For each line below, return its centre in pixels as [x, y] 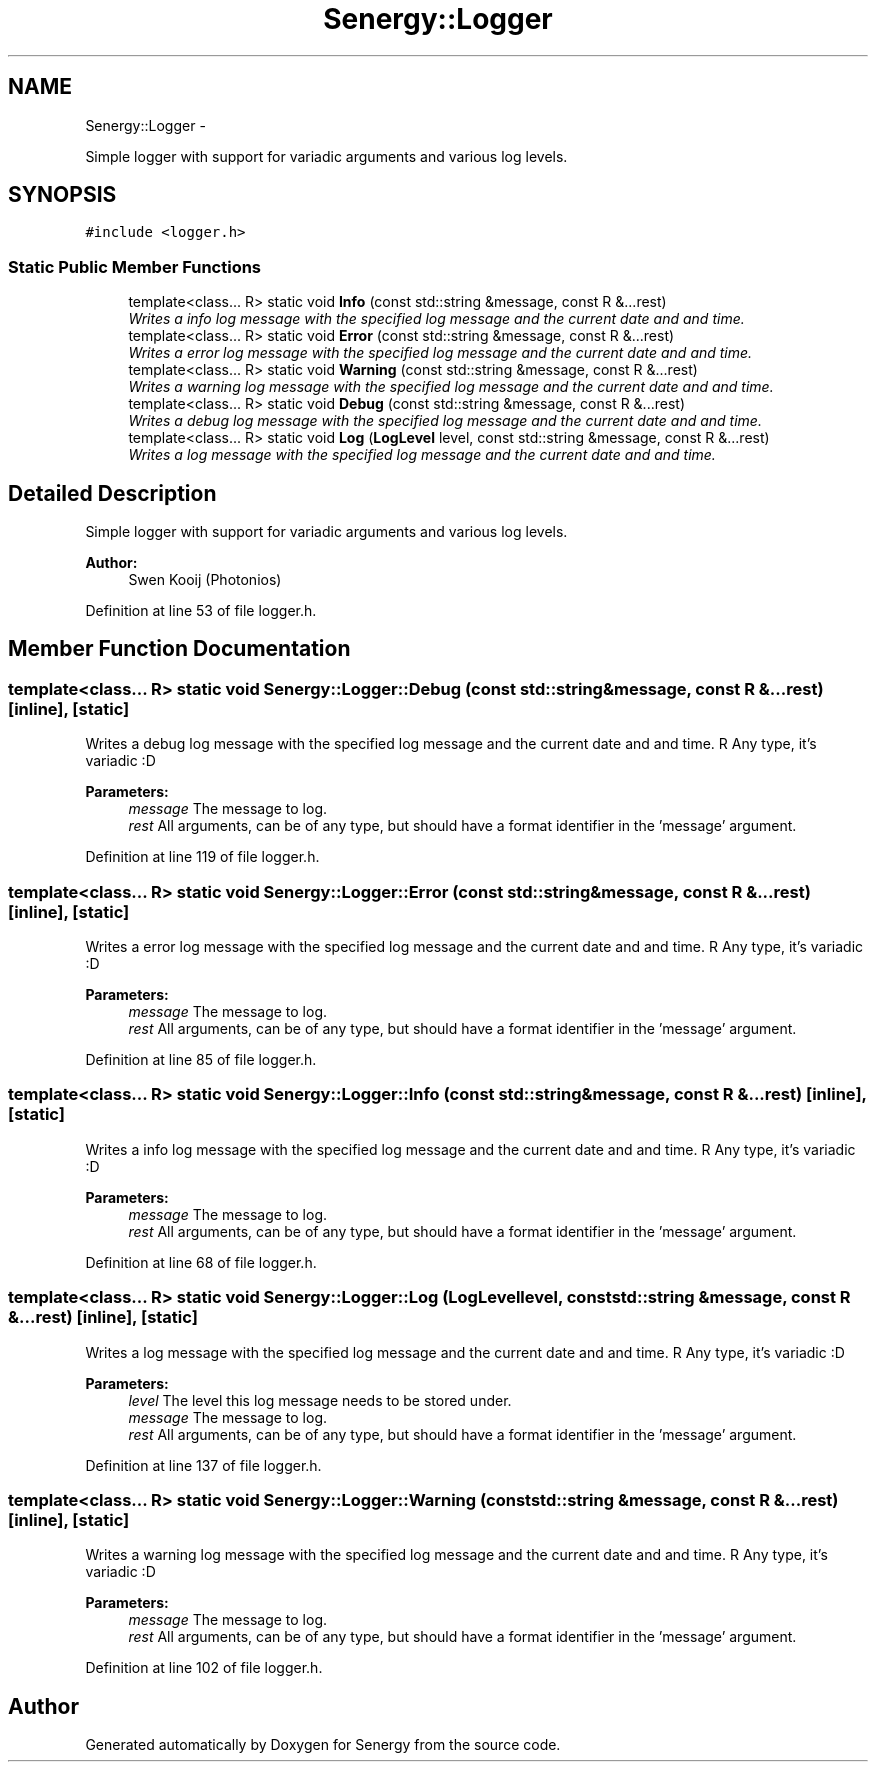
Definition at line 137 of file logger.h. [203, 1465]
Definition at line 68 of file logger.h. [201, 1262]
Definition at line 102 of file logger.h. [204, 1668]
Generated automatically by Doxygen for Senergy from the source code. [323, 1745]
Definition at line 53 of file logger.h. [201, 611]
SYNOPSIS [62, 195]
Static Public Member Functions [135, 266]
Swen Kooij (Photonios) [205, 580]
